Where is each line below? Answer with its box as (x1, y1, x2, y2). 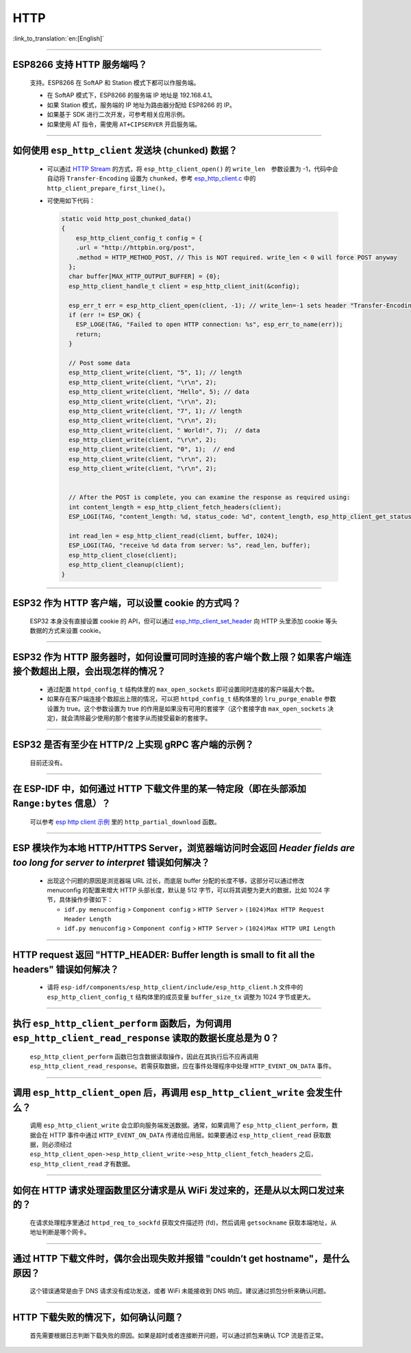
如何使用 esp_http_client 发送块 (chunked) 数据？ (12, 145, 238, 157)
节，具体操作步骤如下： (47, 896, 113, 904)
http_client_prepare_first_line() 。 (47, 184, 169, 192)
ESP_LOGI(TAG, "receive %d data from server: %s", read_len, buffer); (68, 542, 311, 549)
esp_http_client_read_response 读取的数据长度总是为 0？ (12, 1032, 279, 1044)
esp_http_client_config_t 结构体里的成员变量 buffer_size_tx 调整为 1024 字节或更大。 (47, 993, 314, 1001)
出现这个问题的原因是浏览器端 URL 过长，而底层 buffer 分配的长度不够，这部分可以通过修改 (47, 876, 305, 885)
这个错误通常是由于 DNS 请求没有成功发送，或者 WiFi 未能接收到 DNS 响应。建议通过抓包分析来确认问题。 (29, 1287, 330, 1295)
